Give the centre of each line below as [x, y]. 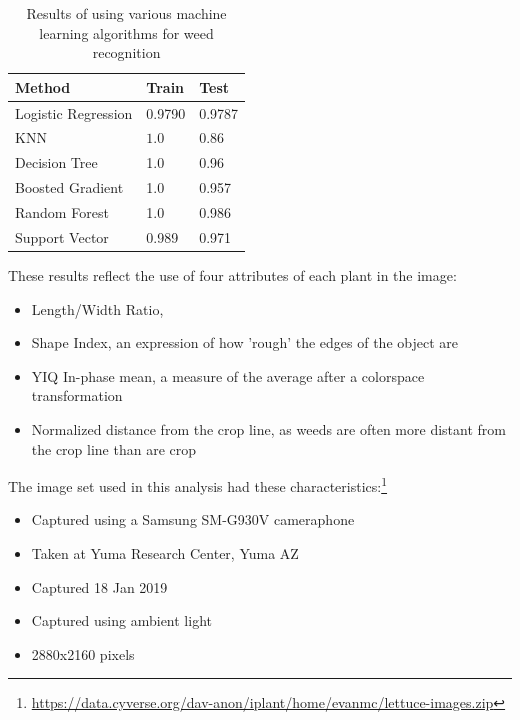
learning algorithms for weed [126, 32]
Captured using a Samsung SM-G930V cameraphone [193, 519]
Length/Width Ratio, [97, 308]
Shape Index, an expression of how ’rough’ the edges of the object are [244, 342]
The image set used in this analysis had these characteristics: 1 [198, 484]
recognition [126, 52]
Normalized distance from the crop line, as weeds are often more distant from [268, 428]
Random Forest [62, 212]
